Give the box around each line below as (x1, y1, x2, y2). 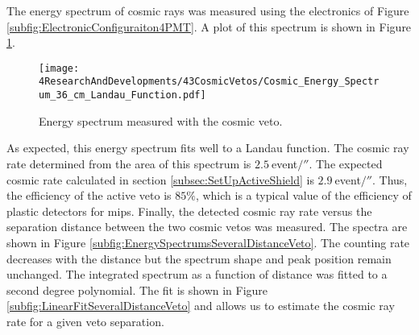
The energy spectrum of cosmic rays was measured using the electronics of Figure (6, 2, 409, 19)
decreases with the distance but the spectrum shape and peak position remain (6, 250, 392, 267)
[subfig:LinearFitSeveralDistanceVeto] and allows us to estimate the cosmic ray (6, 297, 395, 314)
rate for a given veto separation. (6, 312, 164, 329)
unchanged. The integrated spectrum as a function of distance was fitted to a (6, 266, 388, 283)
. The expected (309, 155, 383, 172)
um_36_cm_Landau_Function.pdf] (39, 89, 206, 101)
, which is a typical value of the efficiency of (195, 187, 412, 204)
